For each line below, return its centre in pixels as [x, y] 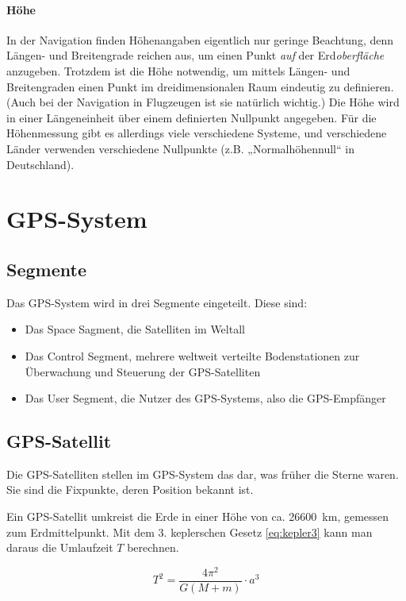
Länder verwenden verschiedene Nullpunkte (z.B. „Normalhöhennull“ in [180, 148]
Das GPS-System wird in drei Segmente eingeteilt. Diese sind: [157, 302]
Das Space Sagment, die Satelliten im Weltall [135, 329]
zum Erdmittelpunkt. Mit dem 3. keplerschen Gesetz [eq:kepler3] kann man [190, 532]
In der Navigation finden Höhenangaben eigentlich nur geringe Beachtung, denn [200, 39]
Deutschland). [40, 164]
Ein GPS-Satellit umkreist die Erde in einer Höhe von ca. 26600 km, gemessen [198, 516]
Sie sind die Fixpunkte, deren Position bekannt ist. [130, 489]
